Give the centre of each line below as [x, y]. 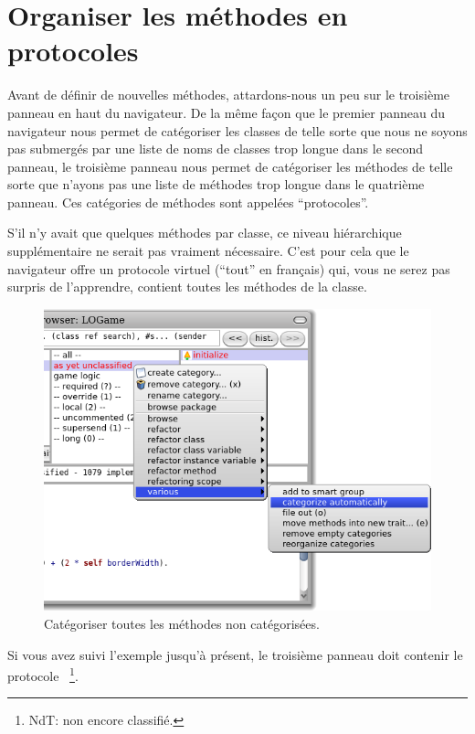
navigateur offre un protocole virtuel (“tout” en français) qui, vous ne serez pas [229, 268]
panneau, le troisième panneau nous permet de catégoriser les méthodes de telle [230, 166]
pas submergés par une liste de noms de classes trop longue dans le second [216, 149]
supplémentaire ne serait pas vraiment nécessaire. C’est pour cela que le [208, 251]
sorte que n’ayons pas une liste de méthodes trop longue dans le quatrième [216, 184]
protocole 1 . [43, 674]
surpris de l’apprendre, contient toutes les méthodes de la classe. [187, 287]
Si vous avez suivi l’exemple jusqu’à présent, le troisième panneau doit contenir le [235, 654]
